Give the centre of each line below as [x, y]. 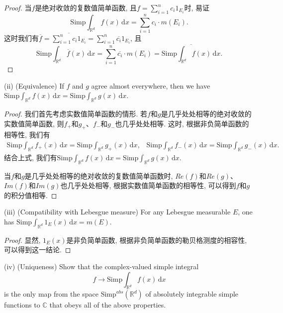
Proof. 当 [18, 7]
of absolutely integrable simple [192, 294]
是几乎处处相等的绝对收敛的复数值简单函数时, [99, 175]
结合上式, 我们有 [31, 157]
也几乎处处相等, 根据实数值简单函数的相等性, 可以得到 [148, 185]
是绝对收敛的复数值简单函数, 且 [86, 7]
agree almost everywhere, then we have [151, 85]
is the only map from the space [51, 294]
